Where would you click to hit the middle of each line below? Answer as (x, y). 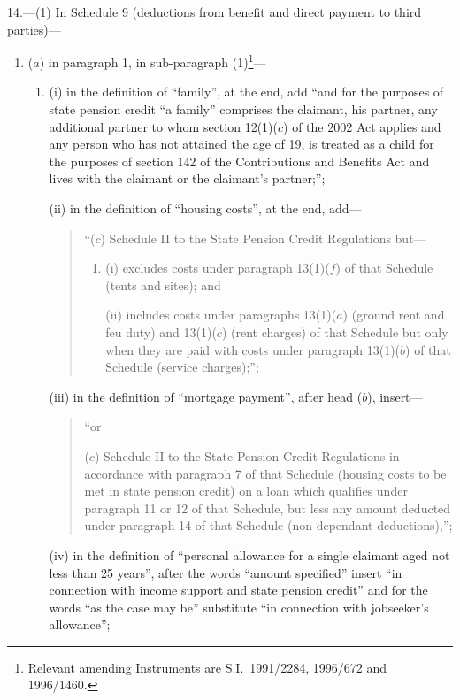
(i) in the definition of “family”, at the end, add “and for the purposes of (246, 92)
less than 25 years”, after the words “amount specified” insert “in (226, 572)
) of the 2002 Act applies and (362, 126)
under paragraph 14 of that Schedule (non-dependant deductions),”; (268, 525)
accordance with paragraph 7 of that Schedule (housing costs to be (265, 473)
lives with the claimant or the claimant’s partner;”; (187, 178)
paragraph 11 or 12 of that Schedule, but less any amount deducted (268, 508)
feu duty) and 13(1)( (161, 331)
